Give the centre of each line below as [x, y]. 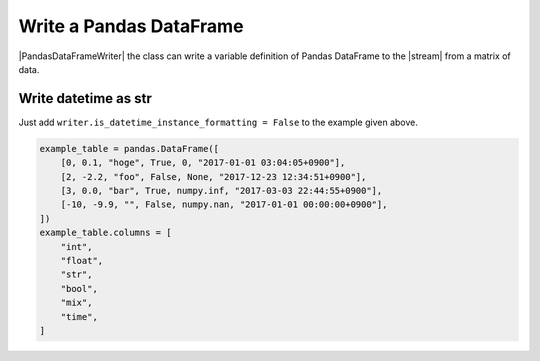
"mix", [76, 303]
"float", [82, 260]
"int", [76, 246]
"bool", [79, 288]
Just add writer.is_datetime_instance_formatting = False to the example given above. [218, 122]
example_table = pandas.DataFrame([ [129, 148]
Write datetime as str [85, 98]
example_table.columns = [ [105, 233]
